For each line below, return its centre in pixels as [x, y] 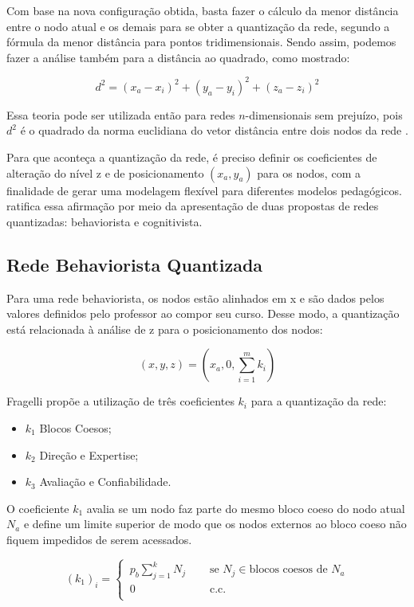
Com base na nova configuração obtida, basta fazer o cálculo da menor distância [203, 10]
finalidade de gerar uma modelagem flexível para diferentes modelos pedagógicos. [204, 190]
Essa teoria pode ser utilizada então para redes [121, 114]
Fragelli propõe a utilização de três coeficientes [120, 401]
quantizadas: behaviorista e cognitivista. [104, 221]
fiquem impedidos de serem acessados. [99, 539]
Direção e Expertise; [89, 454]
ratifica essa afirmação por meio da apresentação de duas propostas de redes [193, 206]
